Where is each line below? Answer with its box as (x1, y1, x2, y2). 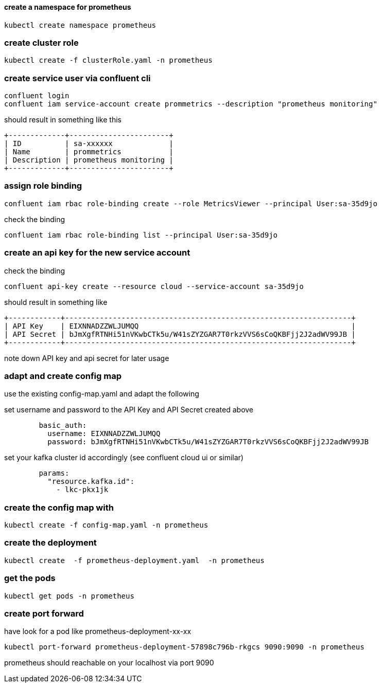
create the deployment (4, 537, 97, 548)
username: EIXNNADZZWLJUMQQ (47, 429, 161, 438)
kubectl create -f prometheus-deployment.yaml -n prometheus (4, 556, 265, 565)
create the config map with (4, 502, 114, 513)
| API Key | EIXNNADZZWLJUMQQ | (4, 321, 356, 330)
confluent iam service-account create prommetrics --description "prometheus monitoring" (4, 100, 377, 109)
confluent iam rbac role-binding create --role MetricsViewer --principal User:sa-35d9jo (4, 199, 377, 208)
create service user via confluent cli (4, 73, 151, 83)
